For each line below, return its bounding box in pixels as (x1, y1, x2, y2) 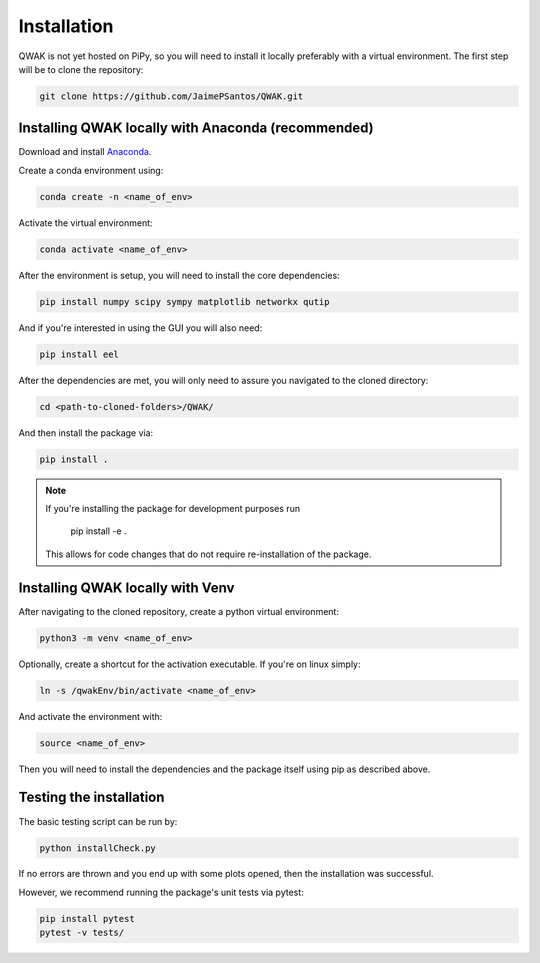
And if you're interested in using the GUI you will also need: (18, 321, 263, 334)
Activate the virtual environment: (18, 216, 154, 229)
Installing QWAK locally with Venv (18, 579, 235, 596)
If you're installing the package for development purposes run (45, 503, 300, 515)
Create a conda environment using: (18, 164, 164, 176)
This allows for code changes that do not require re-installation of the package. (45, 548, 372, 560)
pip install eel (39, 348, 120, 360)
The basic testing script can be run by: (18, 815, 178, 827)
